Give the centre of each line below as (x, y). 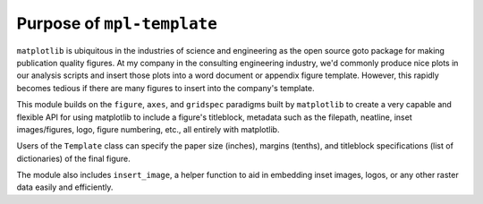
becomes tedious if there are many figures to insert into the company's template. (165, 88)
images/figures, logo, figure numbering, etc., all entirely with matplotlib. (148, 129)
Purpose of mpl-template (117, 23)
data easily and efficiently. (65, 187)
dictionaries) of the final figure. (74, 158)
